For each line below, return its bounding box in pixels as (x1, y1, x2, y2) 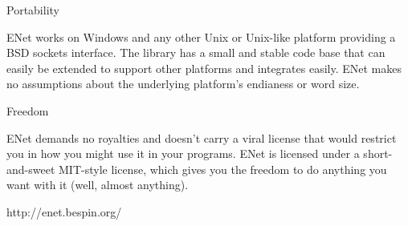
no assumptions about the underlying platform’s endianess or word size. (6, 75, 360, 92)
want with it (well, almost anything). (6, 176, 189, 193)
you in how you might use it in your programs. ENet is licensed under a (6, 145, 360, 162)
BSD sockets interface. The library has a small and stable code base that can (6, 44, 386, 61)
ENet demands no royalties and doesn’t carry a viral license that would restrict (6, 129, 397, 146)
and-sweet (6, 160, 55, 177)
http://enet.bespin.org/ (6, 203, 122, 220)
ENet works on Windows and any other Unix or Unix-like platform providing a (6, 28, 396, 45)
